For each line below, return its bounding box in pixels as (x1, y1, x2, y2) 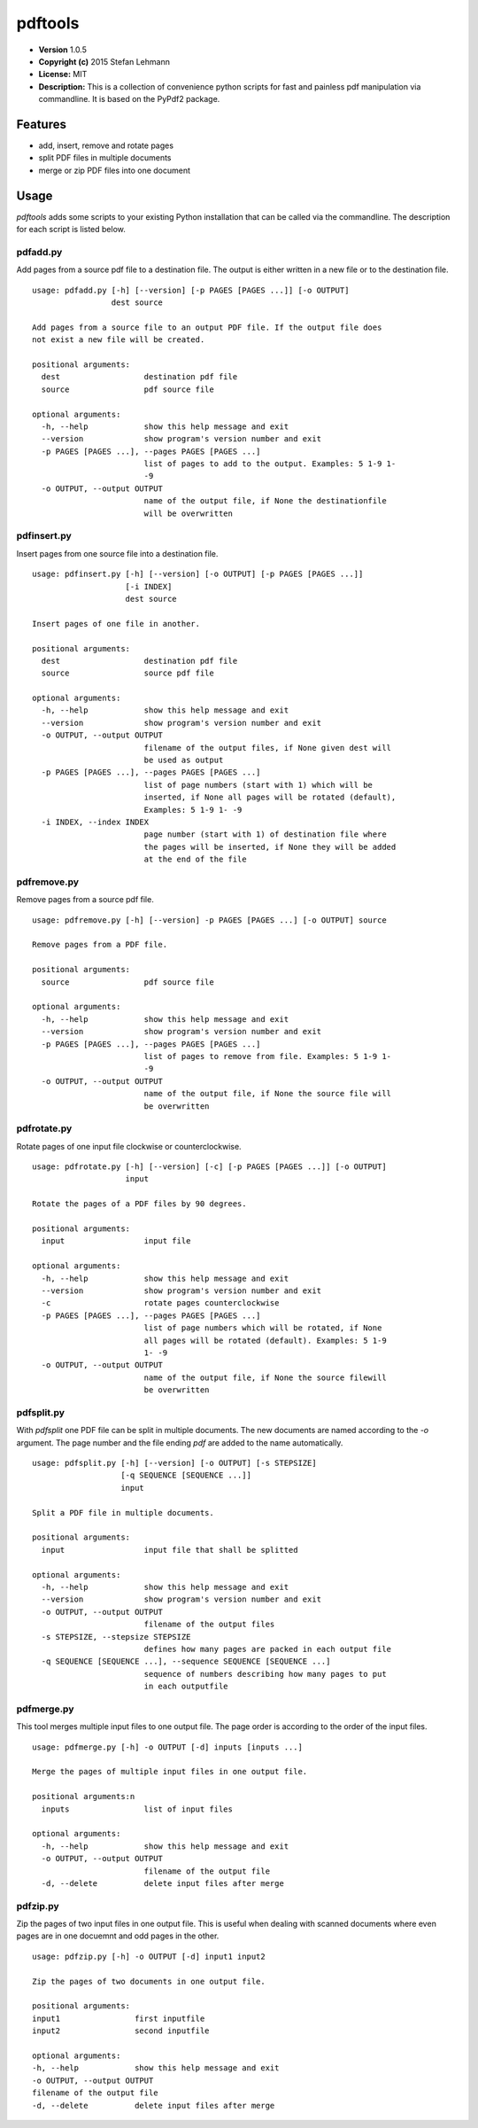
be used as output (143, 755, 224, 766)
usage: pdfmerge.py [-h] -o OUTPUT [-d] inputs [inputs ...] (32, 1742, 303, 1752)
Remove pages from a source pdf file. (16, 894, 154, 905)
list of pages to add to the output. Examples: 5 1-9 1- (143, 459, 397, 469)
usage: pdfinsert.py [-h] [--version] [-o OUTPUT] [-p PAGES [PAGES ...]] (32, 569, 364, 580)
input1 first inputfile (32, 2013, 205, 2023)
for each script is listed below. (16, 224, 126, 235)
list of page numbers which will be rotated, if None (143, 1323, 382, 1333)
